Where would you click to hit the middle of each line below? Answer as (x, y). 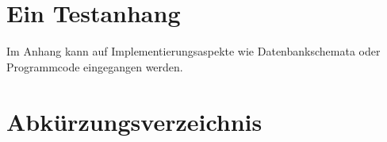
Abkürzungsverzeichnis (134, 121)
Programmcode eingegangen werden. (95, 66)
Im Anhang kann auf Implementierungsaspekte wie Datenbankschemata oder (193, 51)
